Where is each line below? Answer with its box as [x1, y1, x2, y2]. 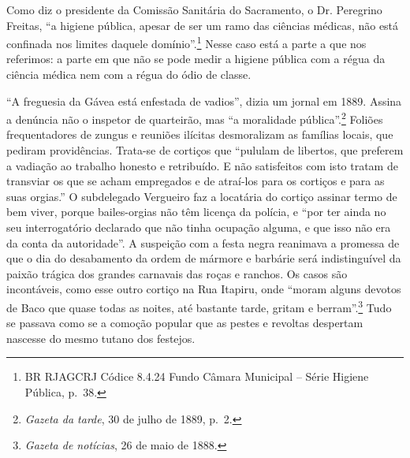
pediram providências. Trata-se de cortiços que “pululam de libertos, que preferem [6, 142, 404, 158]
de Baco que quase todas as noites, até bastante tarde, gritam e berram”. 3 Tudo [6, 297, 392, 315]
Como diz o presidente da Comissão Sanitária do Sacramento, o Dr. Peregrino [6, 2, 382, 17]
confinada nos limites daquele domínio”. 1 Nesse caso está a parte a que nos [6, 33, 367, 51]
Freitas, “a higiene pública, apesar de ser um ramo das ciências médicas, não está [6, 17, 399, 33]
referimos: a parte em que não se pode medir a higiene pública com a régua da [6, 50, 386, 67]
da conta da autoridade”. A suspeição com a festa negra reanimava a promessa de [6, 234, 400, 251]
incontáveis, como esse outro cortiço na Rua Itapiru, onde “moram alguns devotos [6, 281, 401, 297]
